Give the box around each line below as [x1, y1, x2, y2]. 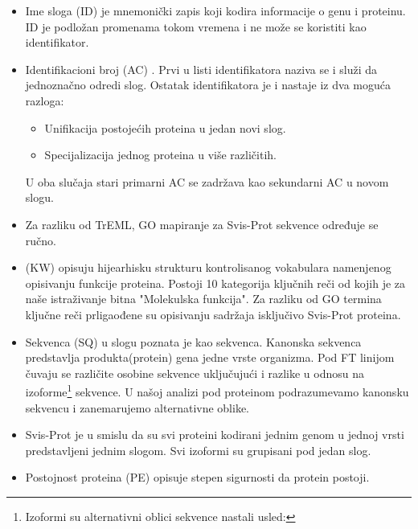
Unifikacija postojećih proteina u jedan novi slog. [44, 119, 286, 136]
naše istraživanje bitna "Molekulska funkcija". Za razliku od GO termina [25, 290, 382, 307]
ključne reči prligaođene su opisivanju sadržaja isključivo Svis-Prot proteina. [25, 306, 401, 322]
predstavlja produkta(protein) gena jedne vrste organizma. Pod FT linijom [25, 349, 395, 366]
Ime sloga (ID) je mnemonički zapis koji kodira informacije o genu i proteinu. [25, 2, 406, 18]
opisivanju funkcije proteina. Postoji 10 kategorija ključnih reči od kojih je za [25, 274, 406, 291]
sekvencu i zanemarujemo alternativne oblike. [25, 399, 250, 416]
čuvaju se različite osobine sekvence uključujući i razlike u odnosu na [25, 364, 364, 381]
